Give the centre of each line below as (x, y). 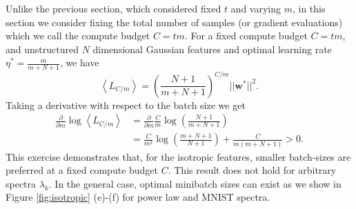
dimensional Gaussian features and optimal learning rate (212, 49)
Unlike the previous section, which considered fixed (113, 8)
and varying (256, 8)
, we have (79, 62)
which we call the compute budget (78, 36)
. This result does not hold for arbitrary (252, 170)
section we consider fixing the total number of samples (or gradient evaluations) (174, 22)
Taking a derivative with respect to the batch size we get (126, 104)
